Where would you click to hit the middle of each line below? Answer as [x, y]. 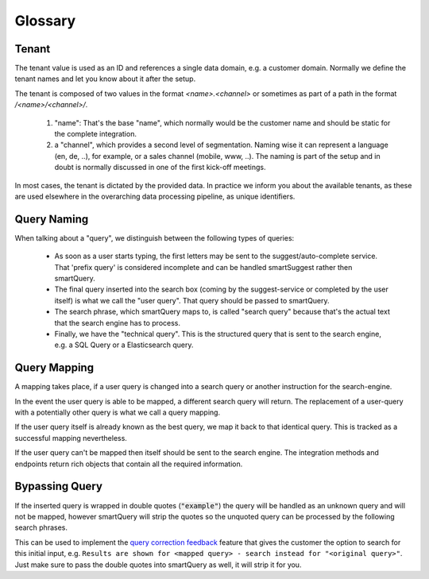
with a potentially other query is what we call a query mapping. [118, 412]
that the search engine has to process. [117, 322]
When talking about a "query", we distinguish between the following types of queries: [155, 237]
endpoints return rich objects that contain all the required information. [129, 464]
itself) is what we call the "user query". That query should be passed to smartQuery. [192, 300]
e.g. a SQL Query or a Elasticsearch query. [124, 345]
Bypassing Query [59, 486]
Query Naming [52, 219]
